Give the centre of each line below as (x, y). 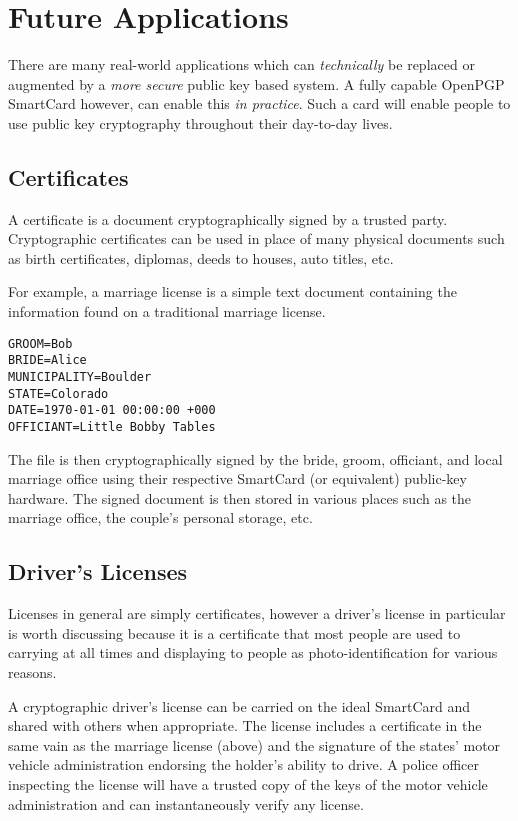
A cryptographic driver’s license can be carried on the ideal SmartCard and (239, 705)
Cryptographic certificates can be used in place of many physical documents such (256, 238)
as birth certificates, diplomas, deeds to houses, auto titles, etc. (201, 257)
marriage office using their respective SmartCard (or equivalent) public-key (237, 478)
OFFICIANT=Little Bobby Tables (112, 426)
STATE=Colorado (58, 393)
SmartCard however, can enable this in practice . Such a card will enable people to (259, 103)
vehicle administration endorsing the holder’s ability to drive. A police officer (244, 764)
